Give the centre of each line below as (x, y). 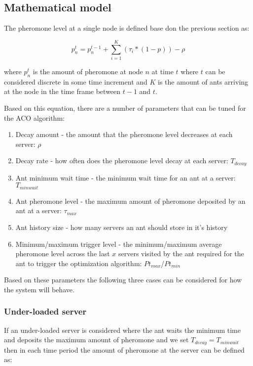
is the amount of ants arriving (203, 81)
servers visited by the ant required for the (181, 253)
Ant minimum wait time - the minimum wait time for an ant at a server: (126, 177)
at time (163, 71)
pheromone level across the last (63, 253)
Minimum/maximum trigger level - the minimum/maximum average (119, 244)
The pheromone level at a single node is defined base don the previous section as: (127, 28)
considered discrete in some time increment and (76, 81)
